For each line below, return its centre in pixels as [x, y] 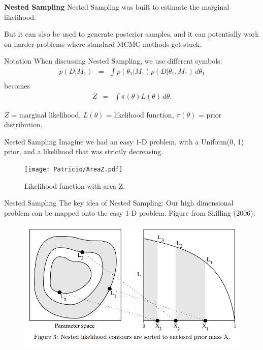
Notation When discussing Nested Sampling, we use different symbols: [113, 61]
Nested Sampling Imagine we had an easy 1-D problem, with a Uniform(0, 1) [124, 141]
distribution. [23, 124]
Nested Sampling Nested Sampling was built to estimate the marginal [117, 7]
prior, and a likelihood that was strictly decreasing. [84, 151]
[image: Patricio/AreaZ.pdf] [74, 170]
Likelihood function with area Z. [75, 185]
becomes [17, 86]
